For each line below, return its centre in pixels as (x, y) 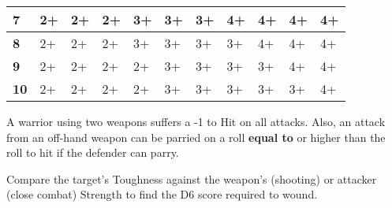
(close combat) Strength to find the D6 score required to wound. (162, 194)
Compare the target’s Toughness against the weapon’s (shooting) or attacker (192, 178)
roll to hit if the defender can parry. (93, 152)
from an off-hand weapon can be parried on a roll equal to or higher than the (196, 137)
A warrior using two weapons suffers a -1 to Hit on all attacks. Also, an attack (196, 121)
